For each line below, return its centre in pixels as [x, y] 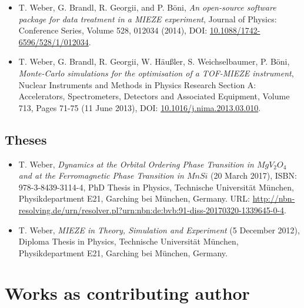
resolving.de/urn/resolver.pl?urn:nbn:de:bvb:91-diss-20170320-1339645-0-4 [151, 210]
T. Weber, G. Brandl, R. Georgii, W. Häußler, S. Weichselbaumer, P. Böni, [154, 61]
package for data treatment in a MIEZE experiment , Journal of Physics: [148, 19]
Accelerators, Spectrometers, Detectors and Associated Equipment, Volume [154, 96]
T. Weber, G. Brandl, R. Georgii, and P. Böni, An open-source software [147, 7]
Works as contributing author [127, 293]
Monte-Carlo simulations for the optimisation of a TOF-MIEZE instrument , [156, 73]
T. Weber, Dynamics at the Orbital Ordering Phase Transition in [136, 164]
